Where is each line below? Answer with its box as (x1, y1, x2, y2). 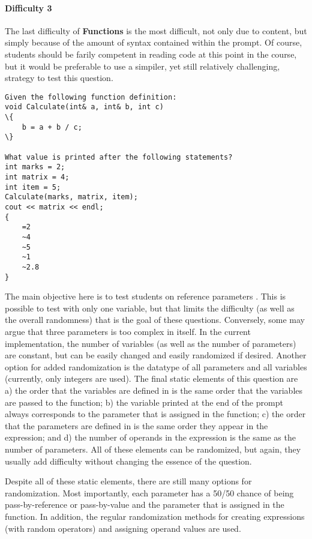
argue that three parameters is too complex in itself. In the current (5, 325, 251, 338)
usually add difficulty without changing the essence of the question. (5, 454, 252, 467)
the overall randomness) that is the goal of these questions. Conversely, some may (5, 313, 305, 326)
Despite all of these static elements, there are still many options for (5, 475, 252, 487)
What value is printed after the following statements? (5, 152, 233, 161)
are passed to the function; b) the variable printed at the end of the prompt (5, 396, 283, 408)
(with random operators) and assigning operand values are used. (5, 522, 241, 534)
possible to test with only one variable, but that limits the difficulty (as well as (5, 301, 295, 314)
